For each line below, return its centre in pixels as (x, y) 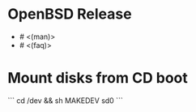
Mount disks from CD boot (98, 78)
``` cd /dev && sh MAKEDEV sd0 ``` (65, 100)
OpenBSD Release (70, 14)
